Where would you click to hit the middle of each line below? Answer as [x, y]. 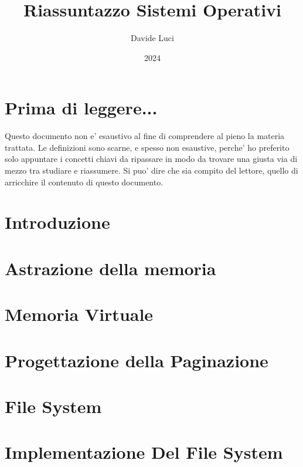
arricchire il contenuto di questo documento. [84, 182]
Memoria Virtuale [79, 314]
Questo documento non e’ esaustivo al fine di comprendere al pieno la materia [145, 136]
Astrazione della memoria [110, 268]
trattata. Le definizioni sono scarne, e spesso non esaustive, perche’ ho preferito [147, 147]
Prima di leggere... [81, 108]
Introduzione [57, 222]
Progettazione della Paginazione [137, 360]
